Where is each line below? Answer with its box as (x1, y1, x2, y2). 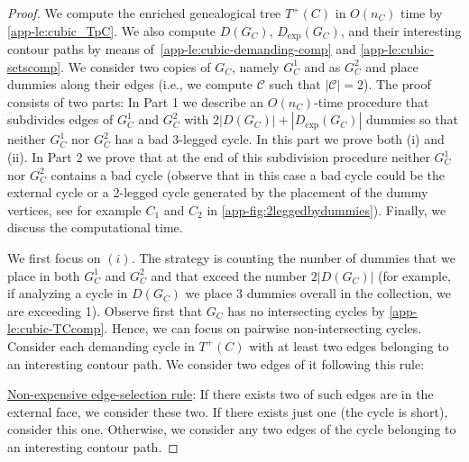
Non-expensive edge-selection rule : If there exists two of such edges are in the (7, 385, 434, 403)
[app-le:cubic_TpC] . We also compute (7, 21, 216, 40)
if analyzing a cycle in (7, 284, 128, 303)
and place (365, 57, 418, 76)
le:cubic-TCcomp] (7, 319, 105, 338)
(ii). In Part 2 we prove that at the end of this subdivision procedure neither (7, 148, 430, 167)
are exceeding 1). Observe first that (7, 301, 203, 320)
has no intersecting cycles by (227, 301, 385, 320)
